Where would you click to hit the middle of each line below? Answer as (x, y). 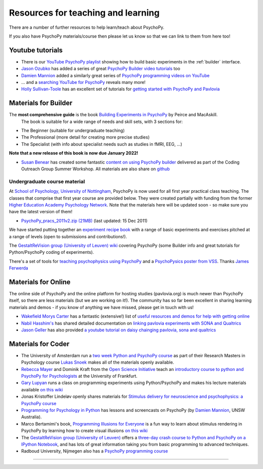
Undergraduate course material (47, 182)
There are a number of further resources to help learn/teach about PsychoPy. (87, 27)
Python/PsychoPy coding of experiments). (52, 252)
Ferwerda (19, 268)
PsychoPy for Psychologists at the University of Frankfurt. (79, 376)
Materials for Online (40, 282)
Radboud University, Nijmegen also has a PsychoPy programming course (94, 451)
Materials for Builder (41, 103)
